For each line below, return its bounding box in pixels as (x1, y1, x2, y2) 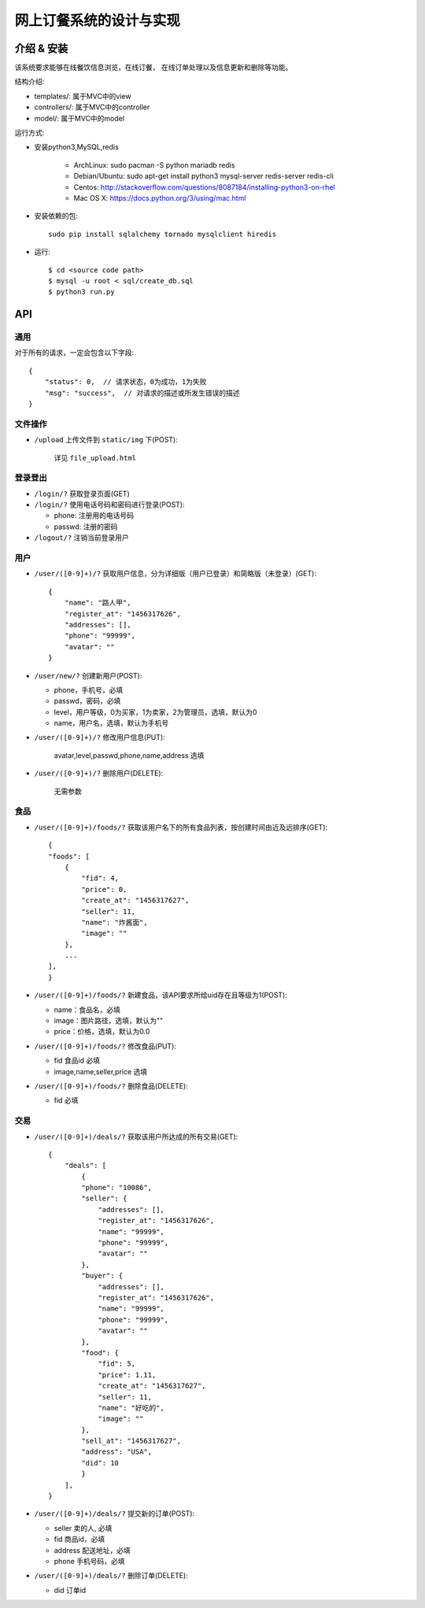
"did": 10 (81, 1458, 120, 1467)
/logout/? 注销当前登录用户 (34, 533, 129, 542)
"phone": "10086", (81, 1183, 153, 1192)
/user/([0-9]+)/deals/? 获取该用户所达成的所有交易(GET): (34, 1132, 238, 1141)
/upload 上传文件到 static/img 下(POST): (34, 435, 178, 445)
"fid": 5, (98, 1359, 136, 1369)
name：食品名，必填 (54, 1004, 121, 1015)
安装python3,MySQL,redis (34, 142, 120, 152)
